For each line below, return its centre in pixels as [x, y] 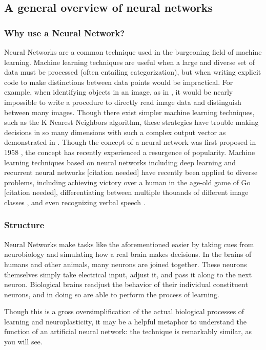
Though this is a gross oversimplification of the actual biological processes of [124, 311]
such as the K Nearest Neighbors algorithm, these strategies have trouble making [131, 122]
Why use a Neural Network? [65, 32]
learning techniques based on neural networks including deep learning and [120, 162]
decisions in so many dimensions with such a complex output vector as [115, 132]
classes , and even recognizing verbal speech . [75, 202]
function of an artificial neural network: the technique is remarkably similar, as [128, 331]
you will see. [23, 342]
